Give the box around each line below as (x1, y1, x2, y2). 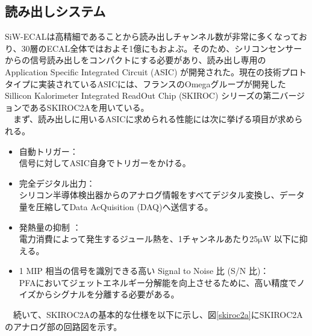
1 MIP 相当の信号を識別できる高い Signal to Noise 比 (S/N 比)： (19, 264, 269, 277)
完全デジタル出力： (19, 176, 95, 189)
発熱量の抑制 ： (19, 220, 81, 233)
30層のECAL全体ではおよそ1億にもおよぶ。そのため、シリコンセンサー (21, 42, 302, 54)
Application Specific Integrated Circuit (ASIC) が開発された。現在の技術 (5, 65, 281, 78)
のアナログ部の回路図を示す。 (5, 320, 122, 332)
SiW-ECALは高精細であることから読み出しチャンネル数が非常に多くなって (5, 30, 299, 43)
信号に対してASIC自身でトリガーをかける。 (19, 157, 191, 169)
